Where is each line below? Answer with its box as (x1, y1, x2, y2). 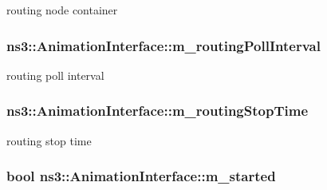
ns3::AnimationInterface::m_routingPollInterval (6, 35, 321, 55)
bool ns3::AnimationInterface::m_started (6, 166, 276, 186)
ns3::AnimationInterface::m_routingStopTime (6, 101, 308, 121)
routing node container (6, 2, 118, 18)
